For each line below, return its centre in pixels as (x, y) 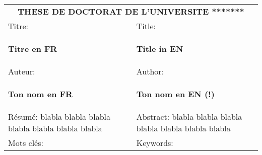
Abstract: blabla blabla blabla (189, 117)
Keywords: (155, 143)
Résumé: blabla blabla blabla (59, 117)
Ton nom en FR (40, 94)
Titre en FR (33, 49)
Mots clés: (26, 143)
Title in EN (160, 49)
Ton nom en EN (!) (175, 94)
